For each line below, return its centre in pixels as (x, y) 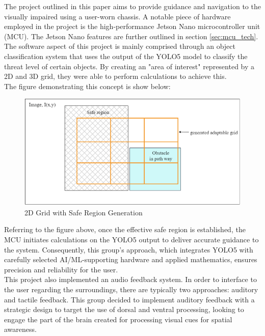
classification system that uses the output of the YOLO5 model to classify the (126, 56)
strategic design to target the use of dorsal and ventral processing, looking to (124, 309)
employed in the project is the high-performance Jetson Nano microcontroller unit (132, 26)
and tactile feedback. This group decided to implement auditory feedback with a (129, 299)
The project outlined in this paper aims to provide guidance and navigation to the (132, 6)
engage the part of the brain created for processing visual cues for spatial (118, 319)
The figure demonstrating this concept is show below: (87, 86)
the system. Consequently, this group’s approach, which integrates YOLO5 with (129, 249)
